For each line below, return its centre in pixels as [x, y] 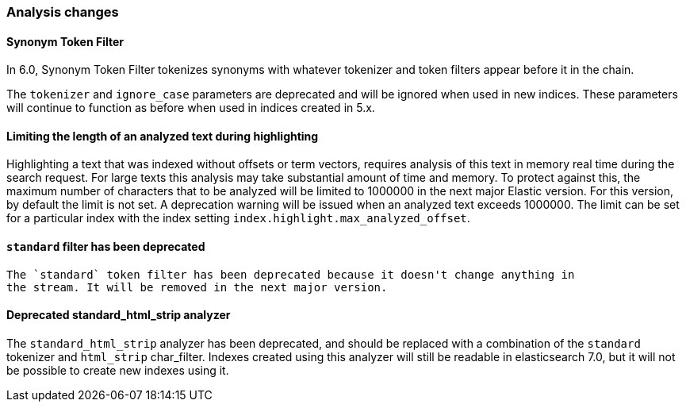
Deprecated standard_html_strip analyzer [119, 315]
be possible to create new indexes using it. [118, 370]
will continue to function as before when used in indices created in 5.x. [191, 108]
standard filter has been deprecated [106, 247]
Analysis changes [63, 12]
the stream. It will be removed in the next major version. [197, 287]
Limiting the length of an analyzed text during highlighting [163, 136]
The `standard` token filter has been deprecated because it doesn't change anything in [291, 274]
